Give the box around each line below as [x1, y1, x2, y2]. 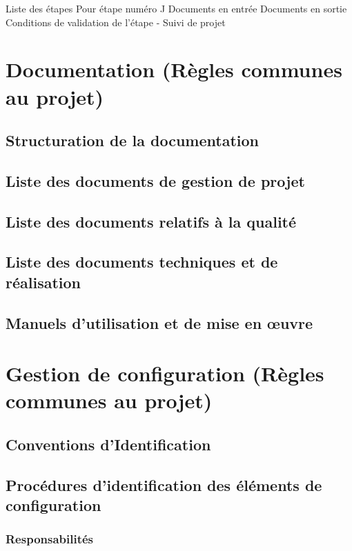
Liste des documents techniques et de [6, 251, 278, 272]
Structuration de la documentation [6, 130, 259, 151]
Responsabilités [6, 530, 94, 548]
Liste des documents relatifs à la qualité [6, 210, 297, 232]
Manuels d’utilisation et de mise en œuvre [6, 312, 313, 333]
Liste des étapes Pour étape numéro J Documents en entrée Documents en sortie [6, 1, 347, 15]
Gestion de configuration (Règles [6, 359, 324, 388]
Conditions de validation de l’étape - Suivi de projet [6, 14, 226, 29]
